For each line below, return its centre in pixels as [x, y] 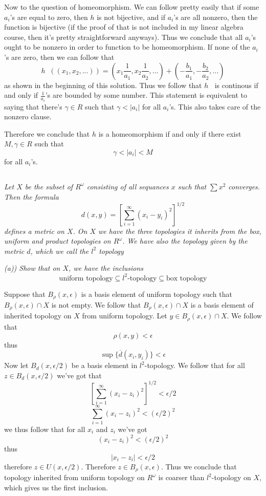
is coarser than [181, 477]
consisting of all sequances [128, 186]
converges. [244, 186]
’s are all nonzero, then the [216, 17]
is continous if [236, 85]
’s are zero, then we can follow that [59, 57]
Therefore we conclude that [47, 133]
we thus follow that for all [45, 429]
